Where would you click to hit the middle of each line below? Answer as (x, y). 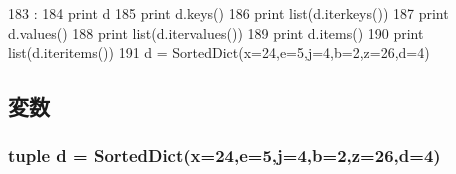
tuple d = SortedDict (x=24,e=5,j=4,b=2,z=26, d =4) (224, 155)
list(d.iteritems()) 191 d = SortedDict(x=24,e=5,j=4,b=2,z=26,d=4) (219, 52)
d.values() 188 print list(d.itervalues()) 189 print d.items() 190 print (216, 32)
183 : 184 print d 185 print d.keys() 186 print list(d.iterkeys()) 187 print (228, 13)
